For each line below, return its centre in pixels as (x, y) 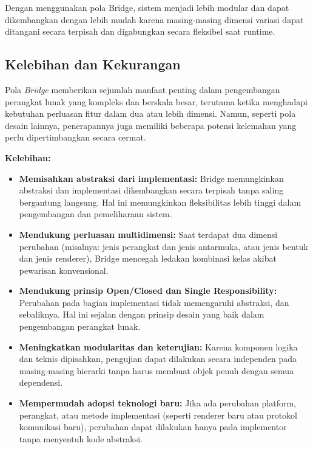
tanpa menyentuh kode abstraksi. (81, 438)
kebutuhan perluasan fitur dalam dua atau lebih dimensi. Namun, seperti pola (150, 113)
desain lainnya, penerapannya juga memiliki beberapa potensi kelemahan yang (151, 125)
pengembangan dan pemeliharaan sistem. (96, 214)
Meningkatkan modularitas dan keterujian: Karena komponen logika (158, 346)
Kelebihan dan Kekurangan (93, 64)
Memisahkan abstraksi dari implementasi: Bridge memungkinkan (151, 178)
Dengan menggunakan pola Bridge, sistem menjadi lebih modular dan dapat (147, 7)
